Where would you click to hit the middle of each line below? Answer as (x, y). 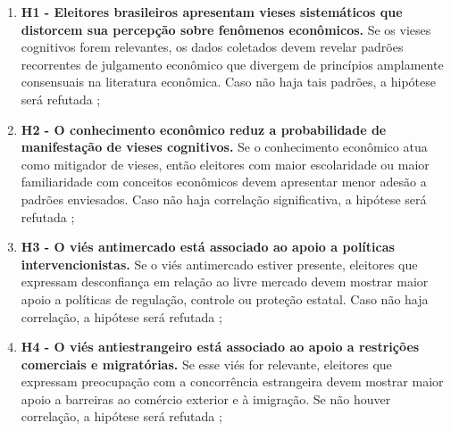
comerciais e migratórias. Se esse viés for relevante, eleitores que (206, 364)
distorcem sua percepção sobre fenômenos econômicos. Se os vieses (226, 29)
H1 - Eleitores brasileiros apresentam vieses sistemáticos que (212, 12)
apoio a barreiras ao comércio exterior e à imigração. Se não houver (206, 398)
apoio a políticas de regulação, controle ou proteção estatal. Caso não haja (225, 298)
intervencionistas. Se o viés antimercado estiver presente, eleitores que (219, 264)
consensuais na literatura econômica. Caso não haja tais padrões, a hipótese (228, 82)
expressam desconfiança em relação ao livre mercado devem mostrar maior (225, 282)
